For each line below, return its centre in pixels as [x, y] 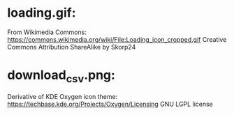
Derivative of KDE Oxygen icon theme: [63, 97]
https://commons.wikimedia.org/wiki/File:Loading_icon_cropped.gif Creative [117, 39]
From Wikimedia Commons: [47, 32]
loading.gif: [42, 13]
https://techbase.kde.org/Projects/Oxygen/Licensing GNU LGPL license [110, 104]
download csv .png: [61, 76]
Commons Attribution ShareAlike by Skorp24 [72, 47]
